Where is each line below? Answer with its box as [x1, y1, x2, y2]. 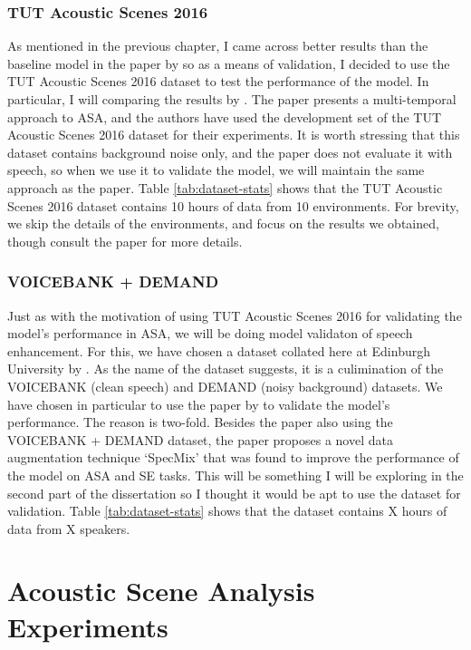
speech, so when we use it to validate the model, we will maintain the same [7, 160, 425, 179]
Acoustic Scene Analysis [7, 572, 315, 609]
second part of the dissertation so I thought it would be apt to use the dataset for [7, 483, 461, 502]
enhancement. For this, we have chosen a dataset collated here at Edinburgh [7, 341, 430, 360]
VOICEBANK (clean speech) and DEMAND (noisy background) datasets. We [7, 376, 443, 395]
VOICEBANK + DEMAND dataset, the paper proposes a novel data [7, 430, 393, 449]
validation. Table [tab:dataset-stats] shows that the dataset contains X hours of [7, 501, 447, 520]
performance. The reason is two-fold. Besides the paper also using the [7, 412, 393, 432]
